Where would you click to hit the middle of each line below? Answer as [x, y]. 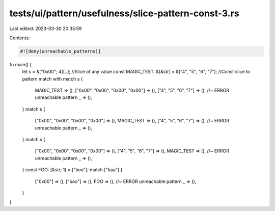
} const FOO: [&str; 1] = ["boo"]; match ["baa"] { [72, 170]
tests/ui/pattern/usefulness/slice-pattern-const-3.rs [124, 13]
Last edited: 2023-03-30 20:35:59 [46, 29]
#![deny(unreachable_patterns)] [61, 51]
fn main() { [21, 64]
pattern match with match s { [52, 78]
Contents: [20, 38]
